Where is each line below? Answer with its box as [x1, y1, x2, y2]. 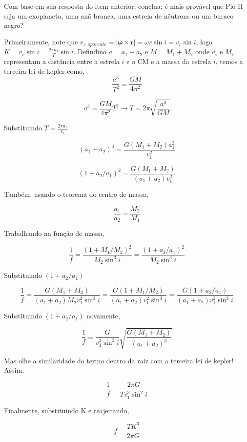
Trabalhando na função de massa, [4, 228, 104, 238]
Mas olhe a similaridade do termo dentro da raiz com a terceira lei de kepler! [4, 355, 234, 365]
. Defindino [73, 46, 107, 57]
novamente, [86, 311, 120, 321]
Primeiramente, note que [4, 36, 78, 46]
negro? [4, 20, 24, 30]
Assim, [4, 365, 24, 375]
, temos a [215, 56, 243, 66]
